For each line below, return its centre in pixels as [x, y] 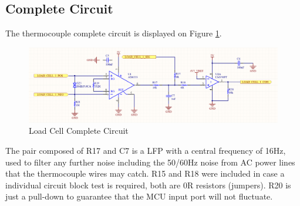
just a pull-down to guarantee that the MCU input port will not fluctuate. [139, 196]
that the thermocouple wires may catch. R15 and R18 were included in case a [145, 173]
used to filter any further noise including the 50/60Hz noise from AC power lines [150, 162]
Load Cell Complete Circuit [79, 131]
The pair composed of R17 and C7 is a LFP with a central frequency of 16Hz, [146, 150]
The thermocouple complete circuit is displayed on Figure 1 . [114, 33]
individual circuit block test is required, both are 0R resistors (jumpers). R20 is [148, 185]
